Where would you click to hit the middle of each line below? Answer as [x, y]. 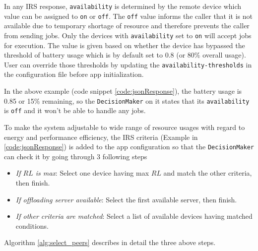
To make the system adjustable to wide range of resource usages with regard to [125, 127]
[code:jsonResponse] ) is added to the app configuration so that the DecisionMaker [129, 147]
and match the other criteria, [208, 173]
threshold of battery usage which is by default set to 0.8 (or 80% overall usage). [125, 55]
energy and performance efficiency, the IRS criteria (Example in [101, 137]
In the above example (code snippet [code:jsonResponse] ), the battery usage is [123, 91]
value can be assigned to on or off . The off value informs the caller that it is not [129, 16]
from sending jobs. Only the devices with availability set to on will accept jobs [128, 35]
